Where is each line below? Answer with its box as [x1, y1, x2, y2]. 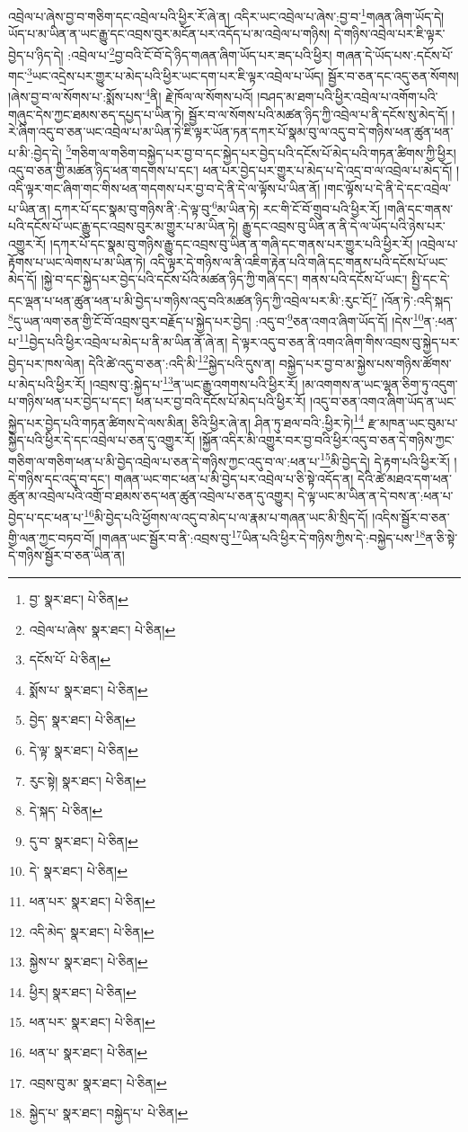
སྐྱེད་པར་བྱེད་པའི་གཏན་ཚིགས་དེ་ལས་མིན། [8, 413, 188, 432]
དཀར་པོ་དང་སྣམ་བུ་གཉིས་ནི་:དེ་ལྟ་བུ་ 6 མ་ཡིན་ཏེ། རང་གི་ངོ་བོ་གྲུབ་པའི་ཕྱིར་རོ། [54, 197, 381, 218]
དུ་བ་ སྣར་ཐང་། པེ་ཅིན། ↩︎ [29, 831, 138, 850]
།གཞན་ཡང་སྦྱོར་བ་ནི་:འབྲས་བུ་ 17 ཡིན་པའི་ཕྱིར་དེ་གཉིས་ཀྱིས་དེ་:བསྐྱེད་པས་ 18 [98, 526, 426, 547]
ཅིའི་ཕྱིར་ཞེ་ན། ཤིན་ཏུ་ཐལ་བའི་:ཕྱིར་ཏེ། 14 [191, 410, 365, 432]
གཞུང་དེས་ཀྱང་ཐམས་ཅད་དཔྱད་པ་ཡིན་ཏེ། [8, 104, 185, 123]
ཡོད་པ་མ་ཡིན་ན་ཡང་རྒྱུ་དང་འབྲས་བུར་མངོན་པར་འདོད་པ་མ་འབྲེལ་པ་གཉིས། [8, 24, 331, 43]
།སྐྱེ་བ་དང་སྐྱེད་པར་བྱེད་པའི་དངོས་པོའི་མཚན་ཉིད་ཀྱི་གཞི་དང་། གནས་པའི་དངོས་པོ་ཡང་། [40, 270, 408, 289]
